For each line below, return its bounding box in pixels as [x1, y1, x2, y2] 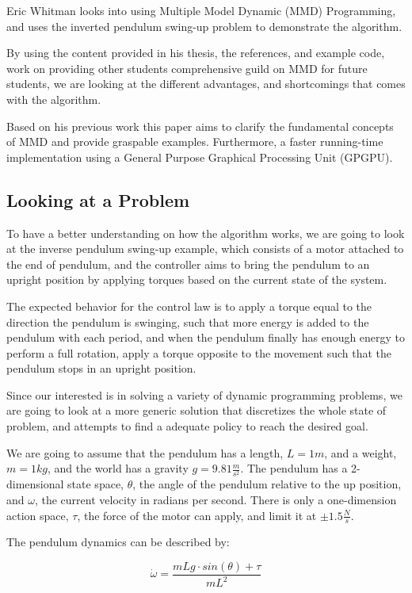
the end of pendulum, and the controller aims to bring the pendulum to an [6, 255, 370, 272]
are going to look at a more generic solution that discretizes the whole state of [6, 402, 387, 419]
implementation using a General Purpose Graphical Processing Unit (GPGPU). [6, 148, 393, 165]
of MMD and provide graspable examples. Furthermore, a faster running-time [6, 133, 383, 150]
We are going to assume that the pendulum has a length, [6, 444, 284, 461]
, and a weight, [324, 444, 397, 461]
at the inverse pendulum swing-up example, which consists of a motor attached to [6, 240, 404, 257]
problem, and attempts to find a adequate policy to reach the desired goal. [6, 418, 368, 434]
